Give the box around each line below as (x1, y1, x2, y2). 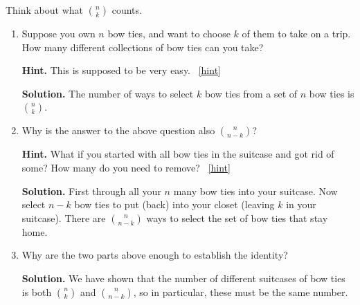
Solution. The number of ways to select (21, 86, 194, 100)
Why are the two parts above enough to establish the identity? (21, 248, 288, 262)
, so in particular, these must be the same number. (133, 284, 348, 299)
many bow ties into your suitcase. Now (173, 183, 338, 198)
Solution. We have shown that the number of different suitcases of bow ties (21, 270, 345, 285)
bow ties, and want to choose (107, 26, 231, 40)
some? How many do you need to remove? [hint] (21, 160, 231, 174)
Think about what (6, 3, 84, 17)
